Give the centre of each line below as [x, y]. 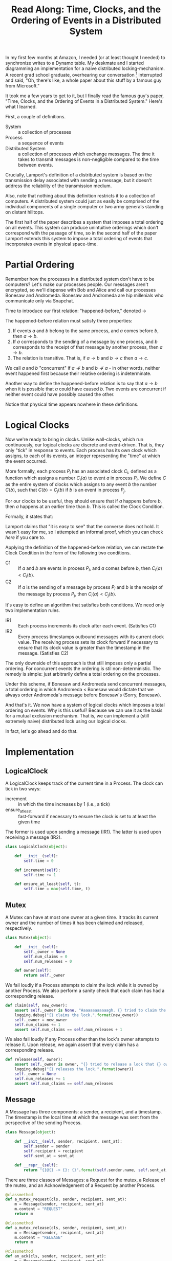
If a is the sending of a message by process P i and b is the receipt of [90, 588]
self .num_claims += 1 [37, 1024]
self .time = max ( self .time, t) [57, 889]
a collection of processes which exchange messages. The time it [87, 154]
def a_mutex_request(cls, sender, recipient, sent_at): [66, 1199]
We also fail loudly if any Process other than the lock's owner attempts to [82, 1039]
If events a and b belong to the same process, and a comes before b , [85, 331]
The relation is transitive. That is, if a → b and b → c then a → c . [80, 358]
